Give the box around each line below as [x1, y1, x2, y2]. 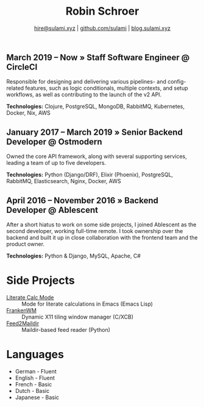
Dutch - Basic [15, 387, 50, 394]
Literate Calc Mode [6, 294, 54, 301]
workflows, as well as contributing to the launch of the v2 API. [6, 91, 162, 98]
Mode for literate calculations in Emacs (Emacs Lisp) [21, 300, 153, 308]
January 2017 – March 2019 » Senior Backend [6, 127, 183, 137]
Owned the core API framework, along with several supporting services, [6, 153, 188, 160]
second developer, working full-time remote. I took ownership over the [6, 227, 183, 234]
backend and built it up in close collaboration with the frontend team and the [6, 234, 198, 241]
